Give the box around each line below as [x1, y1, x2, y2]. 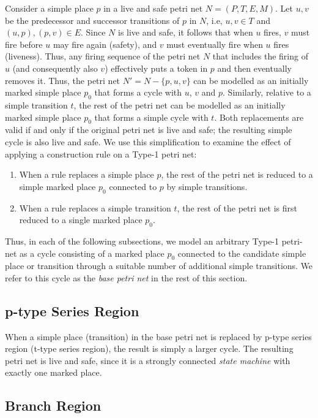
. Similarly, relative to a [223, 86, 311, 99]
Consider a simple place [5, 2, 94, 14]
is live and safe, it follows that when [118, 26, 253, 39]
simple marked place [19, 180, 96, 192]
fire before [5, 37, 43, 50]
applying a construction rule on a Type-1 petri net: [5, 147, 197, 160]
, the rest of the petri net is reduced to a [161, 168, 313, 181]
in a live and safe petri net [103, 2, 203, 14]
